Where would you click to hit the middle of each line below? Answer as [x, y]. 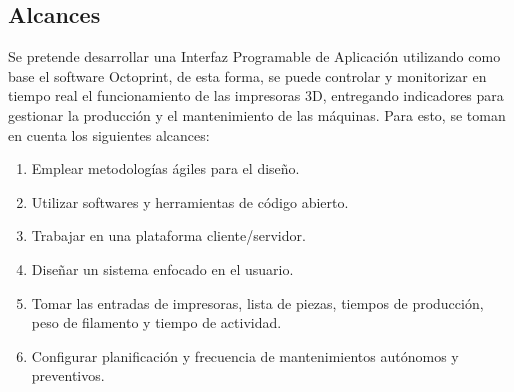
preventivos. [68, 375]
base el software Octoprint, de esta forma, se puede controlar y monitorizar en [247, 75]
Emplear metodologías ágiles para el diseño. [165, 168]
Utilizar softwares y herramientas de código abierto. [190, 201]
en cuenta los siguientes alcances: [109, 134]
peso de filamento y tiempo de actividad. [156, 322]
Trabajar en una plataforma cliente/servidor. [168, 235]
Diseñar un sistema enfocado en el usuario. [162, 268]
